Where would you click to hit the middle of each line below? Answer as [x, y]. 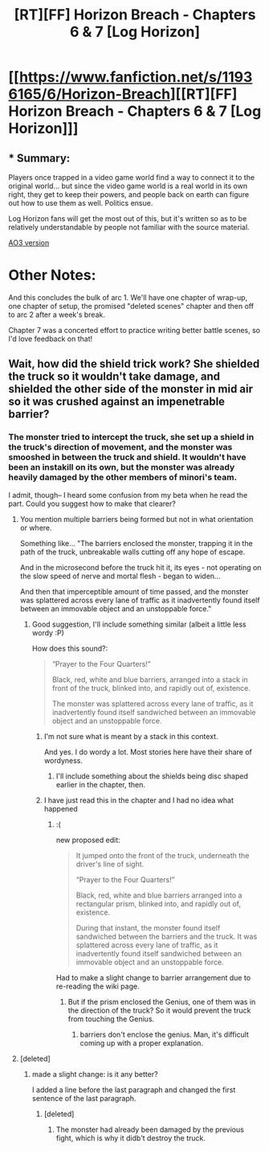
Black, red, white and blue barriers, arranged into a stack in [150, 679]
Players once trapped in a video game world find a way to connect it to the [132, 177]
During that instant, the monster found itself [148, 927]
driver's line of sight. [110, 864]
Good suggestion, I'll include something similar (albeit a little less [139, 624]
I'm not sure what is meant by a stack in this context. [131, 736]
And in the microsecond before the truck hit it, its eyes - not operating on [141, 567]
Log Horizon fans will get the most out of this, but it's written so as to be [128, 218]
